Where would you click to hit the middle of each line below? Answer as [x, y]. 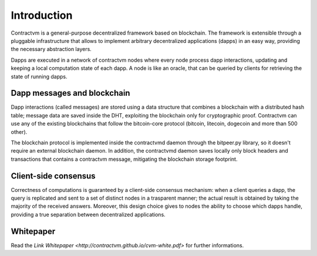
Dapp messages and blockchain [70, 93]
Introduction [42, 15]
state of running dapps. [39, 76]
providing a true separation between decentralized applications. [88, 214]
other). [19, 132]
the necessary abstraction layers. [51, 49]
